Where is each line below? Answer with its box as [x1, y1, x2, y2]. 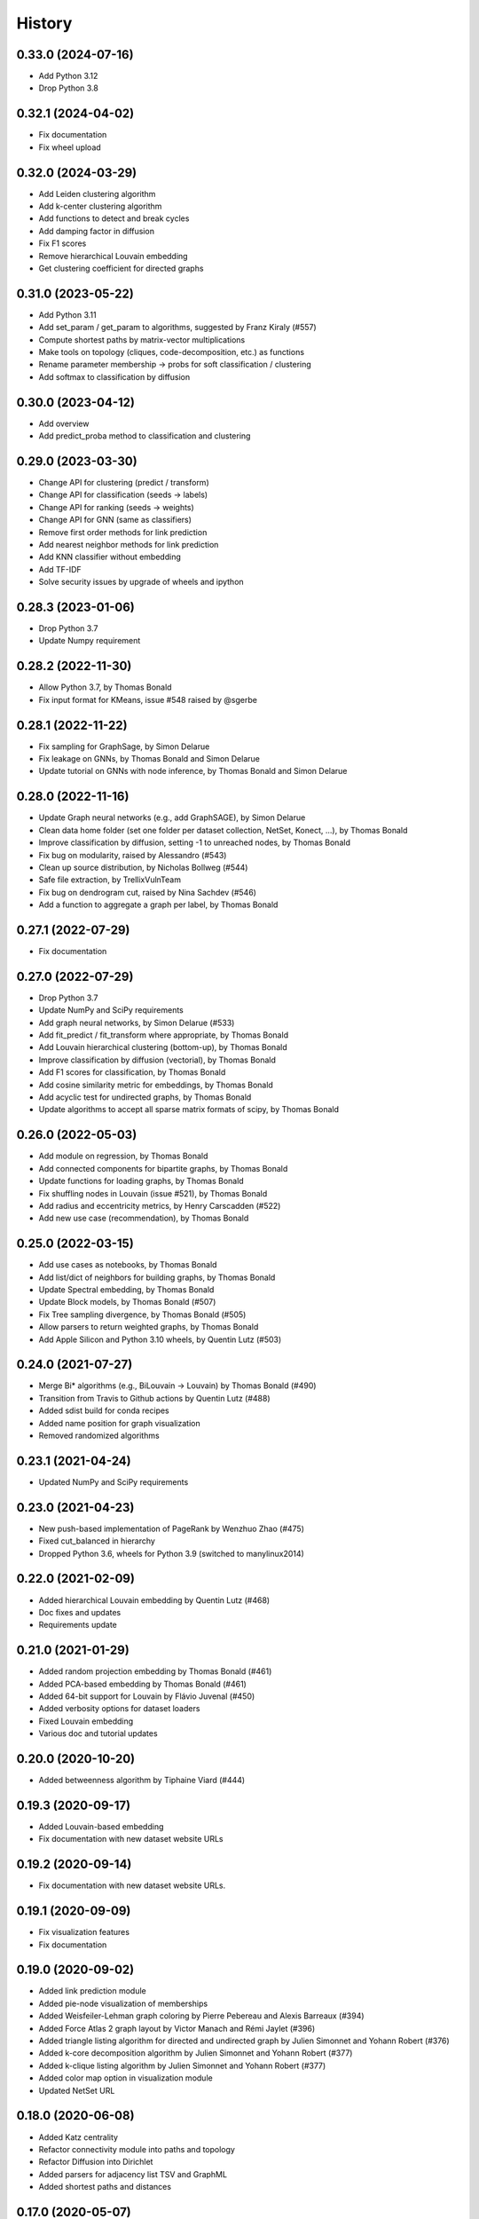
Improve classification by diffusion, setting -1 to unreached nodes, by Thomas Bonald [38, 837, 350, 848]
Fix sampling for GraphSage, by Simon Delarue [38, 741, 210, 752]
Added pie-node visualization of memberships [38, 1998, 208, 2009]
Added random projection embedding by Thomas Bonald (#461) [38, 1666, 272, 1677]
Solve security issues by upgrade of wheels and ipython [38, 577, 244, 588]
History [16, 13, 73, 33]
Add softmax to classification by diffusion [38, 371, 191, 382]
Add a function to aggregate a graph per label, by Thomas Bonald [38, 899, 279, 910]
